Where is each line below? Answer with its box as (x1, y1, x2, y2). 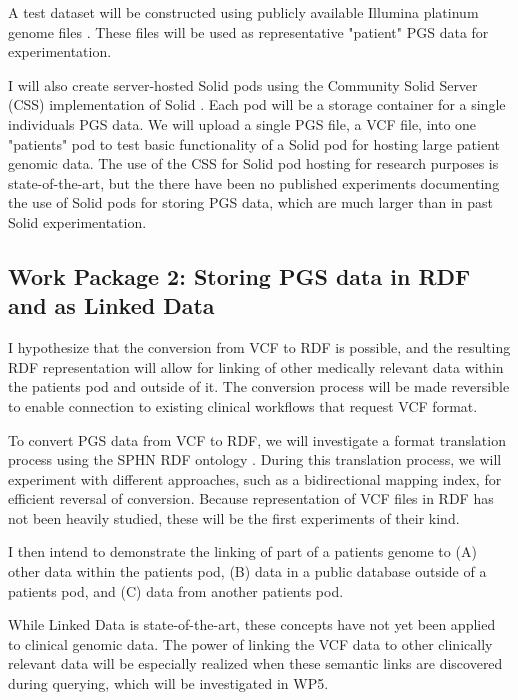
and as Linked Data (8, 290, 215, 321)
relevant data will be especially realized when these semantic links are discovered (8, 653, 503, 674)
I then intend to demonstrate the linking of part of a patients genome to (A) (8, 541, 477, 562)
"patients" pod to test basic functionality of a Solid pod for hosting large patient (8, 133, 500, 154)
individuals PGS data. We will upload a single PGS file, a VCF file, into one (8, 113, 477, 134)
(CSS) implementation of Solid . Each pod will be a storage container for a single (8, 94, 506, 115)
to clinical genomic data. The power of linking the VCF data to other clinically (8, 633, 493, 654)
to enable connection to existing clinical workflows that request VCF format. (8, 395, 478, 416)
